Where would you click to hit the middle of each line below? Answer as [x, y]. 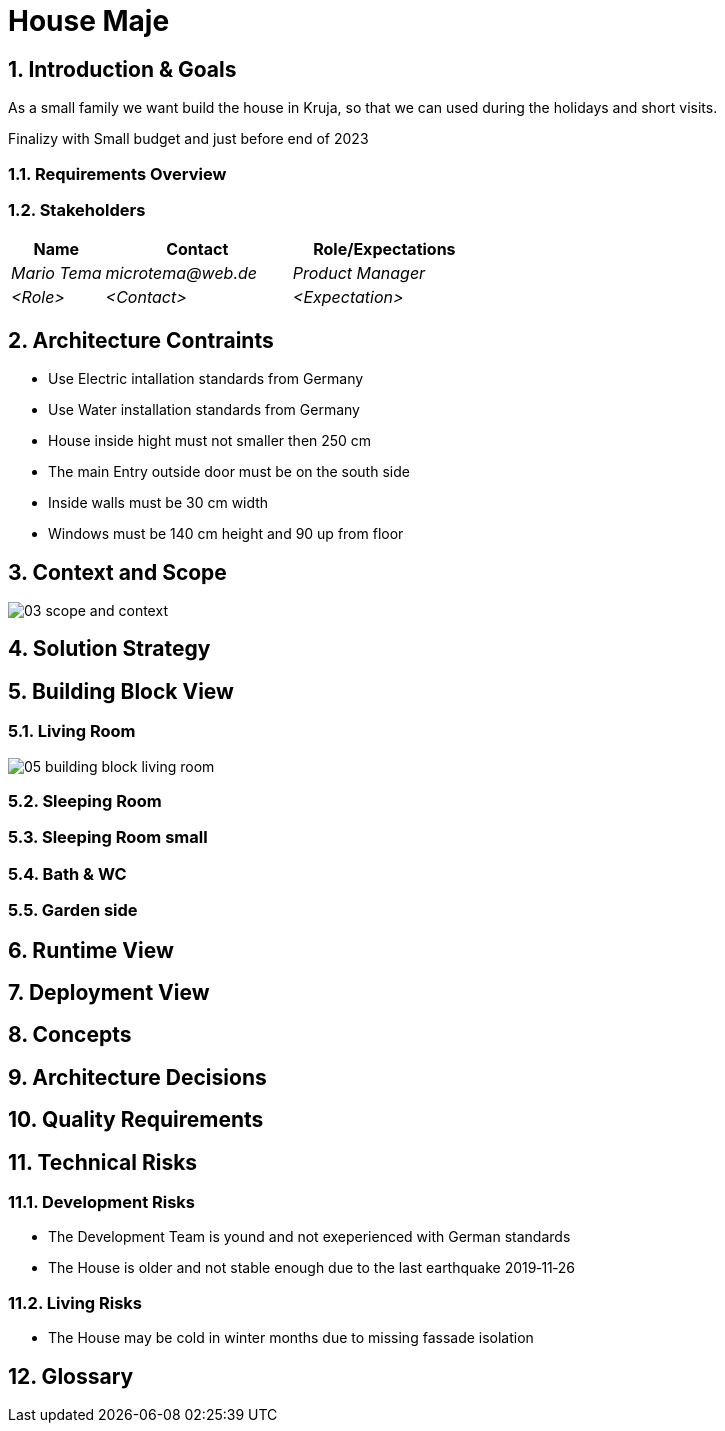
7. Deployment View [109, 992]
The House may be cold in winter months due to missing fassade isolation [291, 1338]
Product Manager [359, 273]
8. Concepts [70, 1035]
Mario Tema [56, 273]
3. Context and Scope [117, 572]
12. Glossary [71, 1376]
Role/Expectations [384, 249]
